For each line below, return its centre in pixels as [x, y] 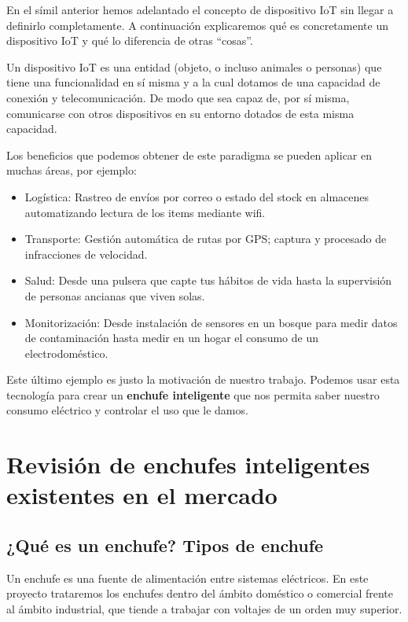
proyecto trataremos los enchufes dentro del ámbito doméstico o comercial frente [200, 593]
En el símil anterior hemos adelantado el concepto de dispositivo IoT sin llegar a [200, 9]
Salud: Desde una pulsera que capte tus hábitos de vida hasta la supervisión [208, 280]
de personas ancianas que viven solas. [115, 295]
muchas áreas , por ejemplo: [72, 170]
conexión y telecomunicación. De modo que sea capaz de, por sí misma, [178, 97]
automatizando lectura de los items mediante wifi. [145, 212]
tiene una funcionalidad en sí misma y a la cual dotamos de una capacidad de [193, 82]
